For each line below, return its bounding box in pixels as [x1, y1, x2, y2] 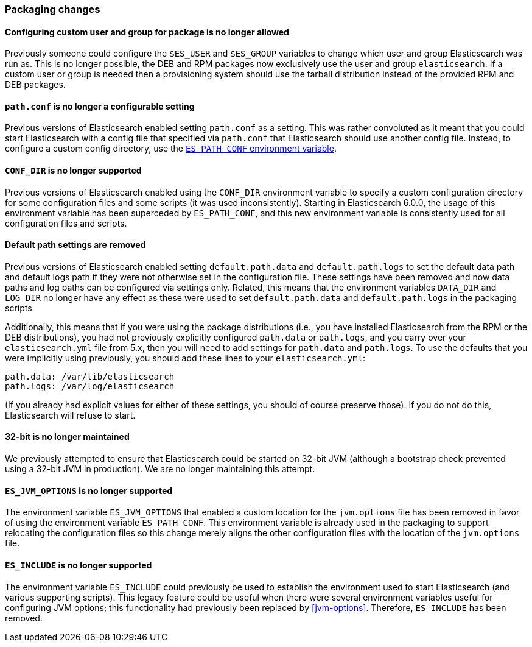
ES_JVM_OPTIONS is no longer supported [5, 485, 173, 496]
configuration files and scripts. [5, 217, 127, 228]
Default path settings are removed [5, 239, 146, 250]
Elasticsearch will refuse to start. [5, 409, 136, 420]
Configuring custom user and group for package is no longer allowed [5, 26, 289, 37]
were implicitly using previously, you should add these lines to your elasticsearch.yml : [5, 352, 366, 363]
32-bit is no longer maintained [5, 431, 130, 442]
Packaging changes [5, 3, 100, 15]
